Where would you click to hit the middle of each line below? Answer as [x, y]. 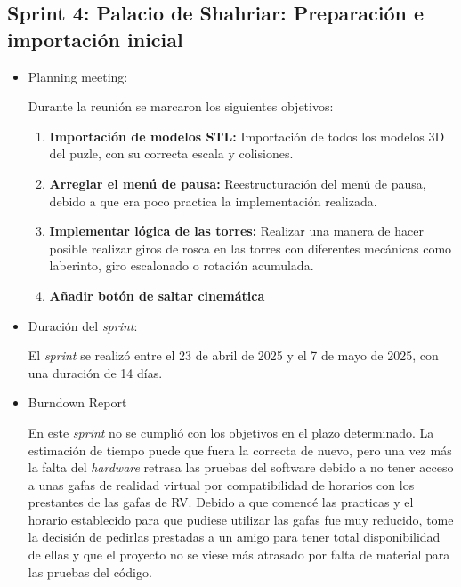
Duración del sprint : [83, 325]
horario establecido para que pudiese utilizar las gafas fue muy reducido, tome [241, 519]
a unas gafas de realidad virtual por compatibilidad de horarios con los [221, 484]
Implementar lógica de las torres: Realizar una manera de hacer [236, 231]
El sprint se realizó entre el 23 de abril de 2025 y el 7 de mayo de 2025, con [233, 355]
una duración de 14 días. [95, 372]
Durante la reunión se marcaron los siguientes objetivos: [181, 106]
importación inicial [95, 39]
